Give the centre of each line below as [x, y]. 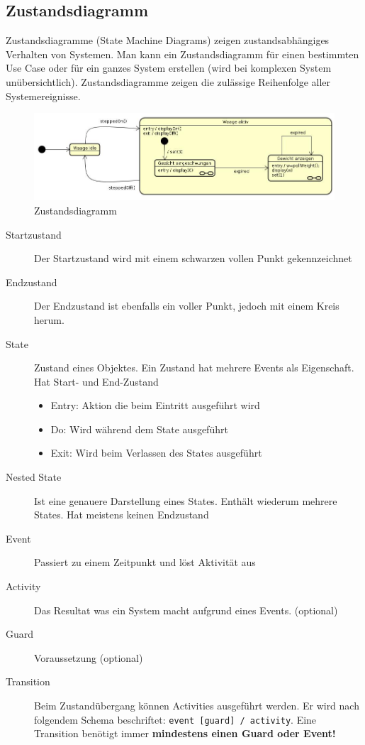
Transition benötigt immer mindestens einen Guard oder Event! [185, 733]
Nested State [34, 477]
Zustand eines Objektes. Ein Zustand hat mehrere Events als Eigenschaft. [194, 368]
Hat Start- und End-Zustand [96, 381]
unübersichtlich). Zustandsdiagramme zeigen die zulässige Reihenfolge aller [168, 81]
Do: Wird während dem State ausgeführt [139, 429]
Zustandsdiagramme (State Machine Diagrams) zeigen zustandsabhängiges [168, 40]
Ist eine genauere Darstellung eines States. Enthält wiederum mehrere [186, 500]
